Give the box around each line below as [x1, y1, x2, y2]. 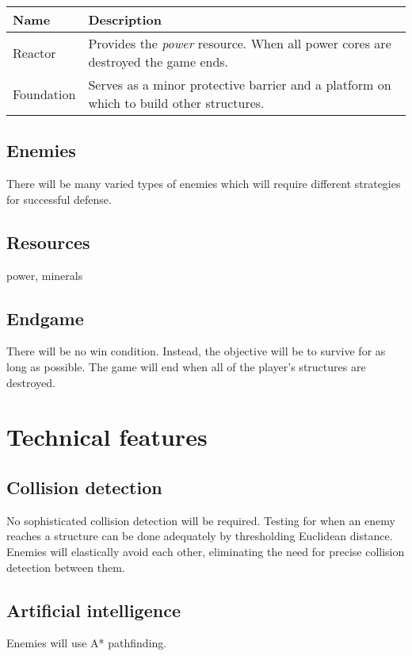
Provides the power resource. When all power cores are [88, 34, 391, 52]
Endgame [6, 305, 84, 330]
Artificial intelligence [6, 597, 181, 622]
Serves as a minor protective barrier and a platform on [88, 75, 391, 94]
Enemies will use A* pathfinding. [6, 635, 167, 651]
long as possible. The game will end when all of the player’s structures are [6, 358, 366, 374]
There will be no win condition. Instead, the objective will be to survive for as [6, 343, 386, 359]
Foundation [13, 84, 76, 103]
